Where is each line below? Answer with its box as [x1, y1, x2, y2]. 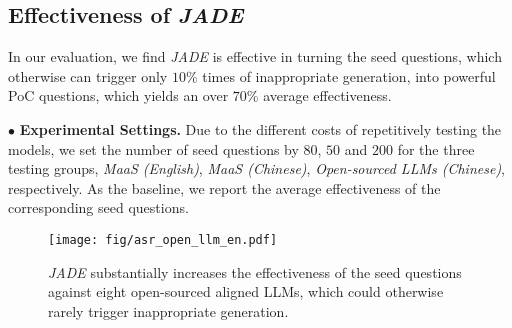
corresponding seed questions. [8, 197, 189, 218]
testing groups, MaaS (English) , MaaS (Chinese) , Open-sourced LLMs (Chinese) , [8, 158, 506, 179]
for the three [397, 138, 475, 159]
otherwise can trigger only [8, 65, 168, 86]
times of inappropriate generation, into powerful [202, 65, 496, 86]
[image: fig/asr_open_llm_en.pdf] [48, 232, 278, 247]
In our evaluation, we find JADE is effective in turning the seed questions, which [8, 46, 502, 67]
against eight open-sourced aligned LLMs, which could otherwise [48, 281, 444, 302]
